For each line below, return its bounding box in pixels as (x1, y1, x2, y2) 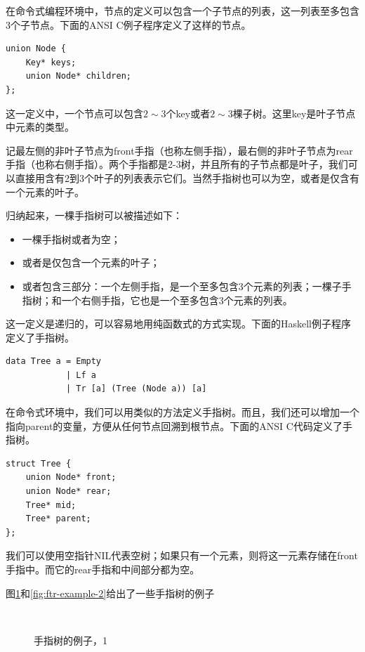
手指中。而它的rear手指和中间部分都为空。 (6, 562, 200, 576)
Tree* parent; (25, 514, 91, 524)
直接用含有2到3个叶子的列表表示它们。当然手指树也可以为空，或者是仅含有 (15, 170, 359, 185)
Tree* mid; (25, 500, 77, 510)
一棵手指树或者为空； (22, 231, 121, 246)
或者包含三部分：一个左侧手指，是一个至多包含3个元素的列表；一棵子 (22, 278, 342, 293)
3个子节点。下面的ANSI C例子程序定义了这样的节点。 (6, 17, 251, 32)
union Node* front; (25, 472, 117, 483)
